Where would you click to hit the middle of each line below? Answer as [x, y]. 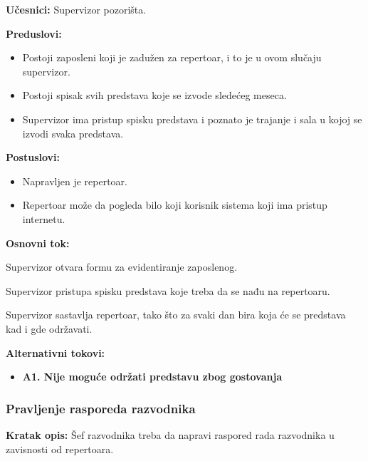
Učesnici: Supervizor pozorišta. [76, 9]
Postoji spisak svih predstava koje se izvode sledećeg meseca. [154, 95]
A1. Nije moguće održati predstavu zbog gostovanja [152, 377]
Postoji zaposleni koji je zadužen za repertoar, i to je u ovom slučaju [172, 57]
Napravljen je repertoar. [75, 181]
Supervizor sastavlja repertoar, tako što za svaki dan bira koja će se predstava [176, 315]
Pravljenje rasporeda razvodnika [101, 408]
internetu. [44, 218]
